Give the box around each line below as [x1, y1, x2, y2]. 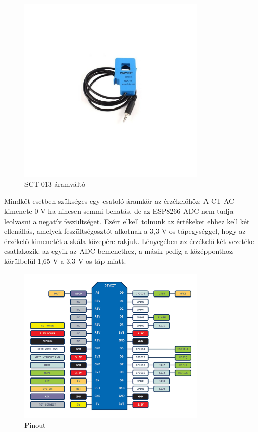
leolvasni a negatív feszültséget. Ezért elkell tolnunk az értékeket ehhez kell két [4, 215, 250, 226]
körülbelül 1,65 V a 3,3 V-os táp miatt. [4, 255, 126, 266]
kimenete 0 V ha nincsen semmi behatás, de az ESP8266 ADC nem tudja [4, 205, 234, 216]
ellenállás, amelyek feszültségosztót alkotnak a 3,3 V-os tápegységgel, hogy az [4, 226, 246, 236]
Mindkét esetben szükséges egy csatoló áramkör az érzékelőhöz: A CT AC [4, 196, 235, 206]
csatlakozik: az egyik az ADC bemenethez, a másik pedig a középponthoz [4, 246, 233, 256]
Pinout [24, 420, 46, 430]
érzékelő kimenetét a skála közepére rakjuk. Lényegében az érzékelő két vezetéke [4, 235, 254, 246]
